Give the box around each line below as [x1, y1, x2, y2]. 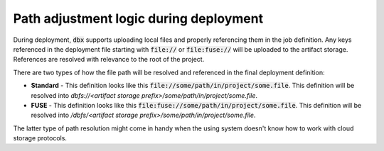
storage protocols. [13, 134, 68, 142]
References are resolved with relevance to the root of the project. [13, 55, 205, 64]
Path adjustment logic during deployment [13, 11, 263, 26]
